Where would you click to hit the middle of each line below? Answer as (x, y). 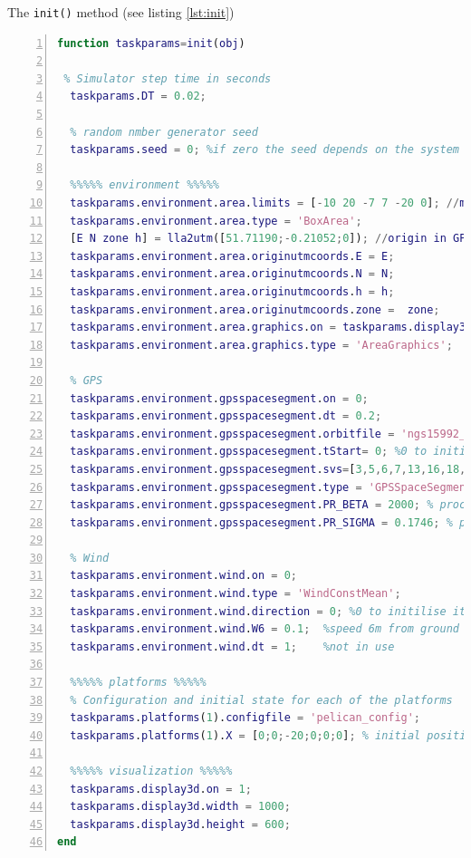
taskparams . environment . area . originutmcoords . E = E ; (232, 256)
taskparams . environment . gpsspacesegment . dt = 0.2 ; (226, 416)
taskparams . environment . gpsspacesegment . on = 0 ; (219, 398)
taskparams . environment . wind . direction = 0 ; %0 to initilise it (268, 611)
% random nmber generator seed (164, 132)
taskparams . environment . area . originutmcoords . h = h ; (232, 291)
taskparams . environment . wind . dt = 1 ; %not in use (232, 646)
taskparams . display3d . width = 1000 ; (180, 807)
